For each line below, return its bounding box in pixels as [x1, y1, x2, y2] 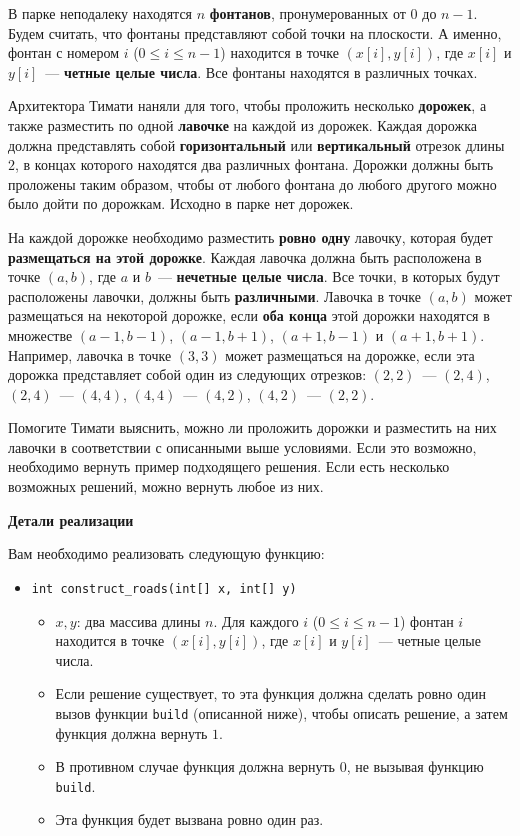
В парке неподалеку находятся [8, 3, 193, 23]
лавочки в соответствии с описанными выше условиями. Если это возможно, [8, 436, 477, 457]
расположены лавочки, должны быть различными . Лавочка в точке [8, 285, 422, 306]
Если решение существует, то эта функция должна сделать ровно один [55, 683, 486, 704]
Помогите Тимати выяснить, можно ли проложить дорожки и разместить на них [8, 417, 497, 438]
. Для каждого [213, 610, 299, 631]
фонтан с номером [8, 42, 119, 63]
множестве [8, 324, 73, 345]
